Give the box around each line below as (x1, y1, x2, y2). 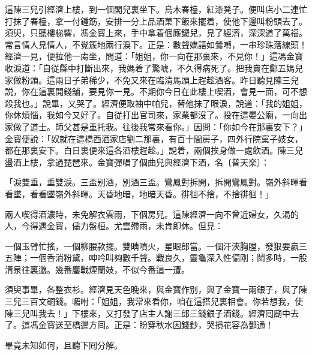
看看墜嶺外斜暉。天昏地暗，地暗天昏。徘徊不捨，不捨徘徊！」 (29, 187, 274, 200)
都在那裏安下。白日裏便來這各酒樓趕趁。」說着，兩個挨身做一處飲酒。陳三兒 (5, 144, 303, 157)
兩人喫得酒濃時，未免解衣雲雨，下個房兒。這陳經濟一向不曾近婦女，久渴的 (5, 207, 299, 220)
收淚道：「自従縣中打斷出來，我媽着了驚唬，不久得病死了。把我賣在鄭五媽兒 (5, 61, 303, 74)
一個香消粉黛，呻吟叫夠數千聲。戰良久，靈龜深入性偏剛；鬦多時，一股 (29, 251, 307, 264)
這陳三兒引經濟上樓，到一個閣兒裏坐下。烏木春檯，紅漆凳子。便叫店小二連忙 (5, 3, 307, 15)
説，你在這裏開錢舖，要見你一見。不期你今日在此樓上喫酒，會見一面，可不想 (5, 85, 307, 98)
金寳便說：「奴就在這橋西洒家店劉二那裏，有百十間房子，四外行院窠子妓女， (5, 132, 303, 145)
